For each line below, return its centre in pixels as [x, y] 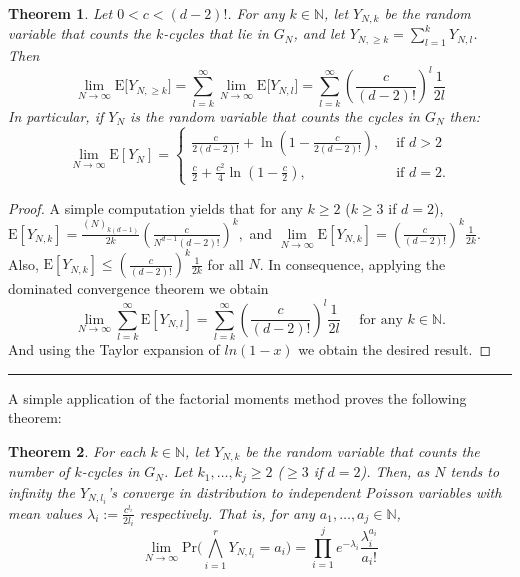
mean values [45, 512]
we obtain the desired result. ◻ [395, 348]
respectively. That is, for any [227, 512]
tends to [475, 471]
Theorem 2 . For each [77, 450]
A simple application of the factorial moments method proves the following [237, 397]
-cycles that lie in [216, 33]
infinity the [41, 491]
